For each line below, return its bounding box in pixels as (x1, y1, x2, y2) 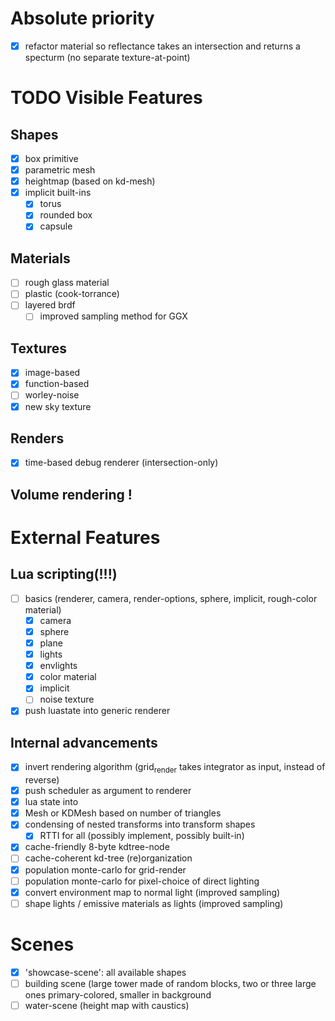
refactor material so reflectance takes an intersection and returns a (24, 40, 301, 52)
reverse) (24, 774, 60, 786)
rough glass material (24, 277, 110, 289)
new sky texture (24, 400, 92, 412)
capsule (39, 220, 73, 232)
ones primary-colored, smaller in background (24, 988, 212, 1001)
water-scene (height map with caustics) (24, 999, 190, 1011)
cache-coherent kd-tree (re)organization (24, 852, 193, 864)
